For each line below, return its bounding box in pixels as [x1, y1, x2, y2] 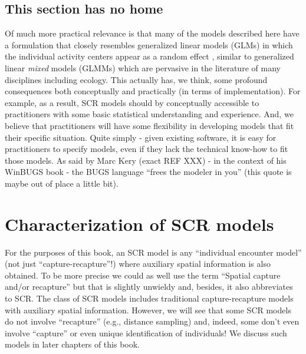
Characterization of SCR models [5, 211, 274, 236]
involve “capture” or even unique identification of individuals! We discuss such [5, 326, 287, 339]
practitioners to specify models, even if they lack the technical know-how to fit [5, 143, 288, 155]
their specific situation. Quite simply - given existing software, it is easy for [5, 131, 277, 143]
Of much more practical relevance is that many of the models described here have [5, 27, 300, 39]
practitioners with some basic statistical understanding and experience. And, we [5, 108, 294, 120]
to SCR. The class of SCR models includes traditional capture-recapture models [5, 292, 294, 305]
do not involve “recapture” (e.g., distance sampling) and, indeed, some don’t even [5, 315, 300, 327]
